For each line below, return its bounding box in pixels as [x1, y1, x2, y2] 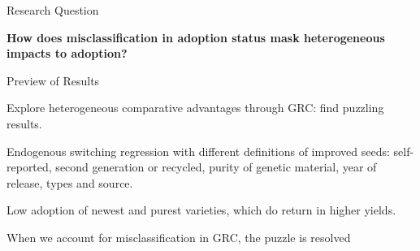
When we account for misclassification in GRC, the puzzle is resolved [6, 228, 351, 245]
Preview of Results [6, 71, 100, 89]
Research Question [6, 2, 99, 18]
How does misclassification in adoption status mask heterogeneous [6, 28, 385, 45]
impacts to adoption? [6, 45, 128, 62]
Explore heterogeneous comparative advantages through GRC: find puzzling [6, 99, 384, 116]
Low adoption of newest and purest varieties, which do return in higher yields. [6, 201, 396, 219]
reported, [6, 158, 52, 175]
